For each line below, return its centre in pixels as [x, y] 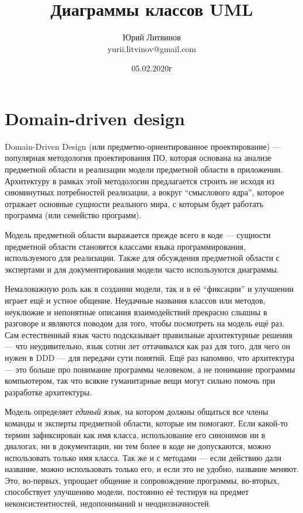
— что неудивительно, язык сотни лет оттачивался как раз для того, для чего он [148, 346]
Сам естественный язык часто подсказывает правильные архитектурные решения [149, 334]
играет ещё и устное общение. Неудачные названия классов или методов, [135, 300]
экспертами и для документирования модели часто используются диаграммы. [142, 269]
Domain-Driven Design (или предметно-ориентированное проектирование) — [143, 146]
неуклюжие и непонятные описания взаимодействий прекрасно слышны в [136, 311]
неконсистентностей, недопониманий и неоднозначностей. [108, 503]
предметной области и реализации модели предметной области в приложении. [144, 169]
